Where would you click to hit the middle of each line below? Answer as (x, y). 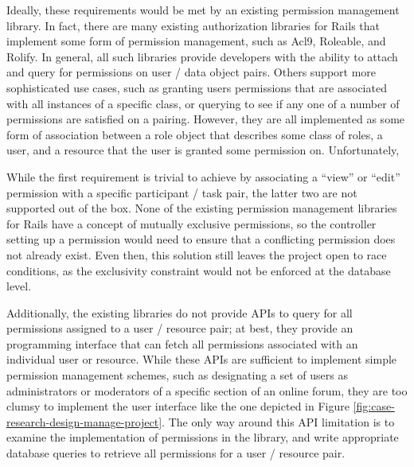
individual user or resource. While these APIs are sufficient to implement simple (202, 359)
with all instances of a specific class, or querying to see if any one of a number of (203, 103)
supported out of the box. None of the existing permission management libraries (202, 208)
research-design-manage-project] (84, 421)
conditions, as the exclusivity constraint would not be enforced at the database (199, 270)
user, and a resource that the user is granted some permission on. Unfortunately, (203, 150)
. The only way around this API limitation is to (278, 421)
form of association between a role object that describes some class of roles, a (195, 134)
